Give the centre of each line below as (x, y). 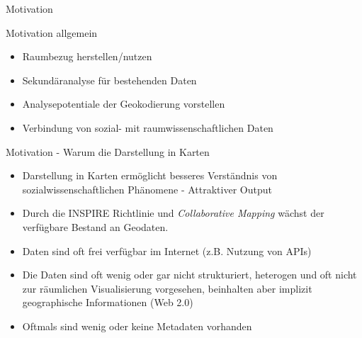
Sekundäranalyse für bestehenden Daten (109, 80)
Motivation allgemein (52, 32)
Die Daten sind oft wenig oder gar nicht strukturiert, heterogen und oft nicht (190, 275)
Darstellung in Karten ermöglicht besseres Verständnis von (150, 175)
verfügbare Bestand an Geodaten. (95, 226)
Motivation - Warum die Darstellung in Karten (108, 151)
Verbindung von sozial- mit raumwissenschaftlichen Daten (148, 127)
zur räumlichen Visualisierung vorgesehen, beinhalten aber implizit (167, 288)
